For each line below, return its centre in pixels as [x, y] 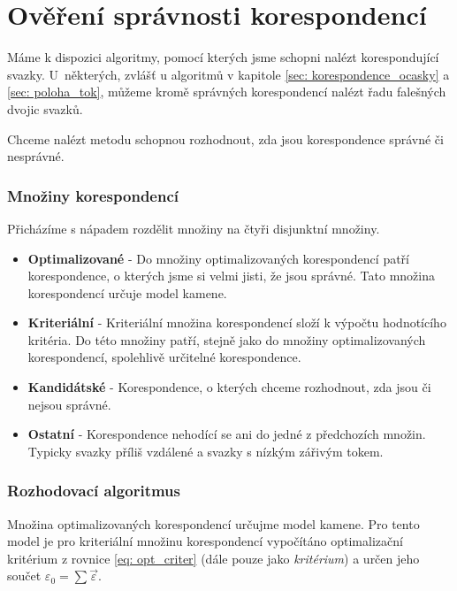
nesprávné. [36, 156]
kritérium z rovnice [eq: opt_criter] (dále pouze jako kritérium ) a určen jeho [213, 558]
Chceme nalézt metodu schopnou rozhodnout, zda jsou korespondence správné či [225, 138]
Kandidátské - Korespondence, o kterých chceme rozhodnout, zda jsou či [229, 387]
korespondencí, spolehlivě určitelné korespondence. [164, 357]
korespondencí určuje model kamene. [127, 292]
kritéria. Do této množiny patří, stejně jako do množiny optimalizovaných [227, 339]
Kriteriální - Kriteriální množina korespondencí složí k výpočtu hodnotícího [237, 322]
